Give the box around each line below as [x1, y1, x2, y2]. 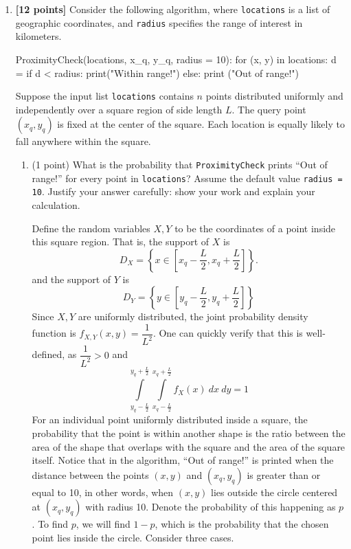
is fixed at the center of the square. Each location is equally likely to [57, 117, 345, 131]
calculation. [32, 197, 80, 212]
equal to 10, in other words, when [32, 484, 174, 499]
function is [32, 326, 76, 340]
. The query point [231, 102, 306, 116]
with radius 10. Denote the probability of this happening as [85, 500, 336, 514]
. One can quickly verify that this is [152, 326, 303, 340]
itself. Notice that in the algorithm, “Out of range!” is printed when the [32, 453, 334, 467]
